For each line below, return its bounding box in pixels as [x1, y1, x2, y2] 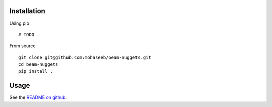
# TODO [18, 32, 35, 37]
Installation [9, 7, 45, 15]
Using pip [9, 20, 30, 26]
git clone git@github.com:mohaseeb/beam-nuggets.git [18, 54, 151, 60]
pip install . [18, 68, 53, 74]
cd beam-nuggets [18, 62, 58, 67]
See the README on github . [9, 94, 67, 100]
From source [9, 43, 36, 49]
